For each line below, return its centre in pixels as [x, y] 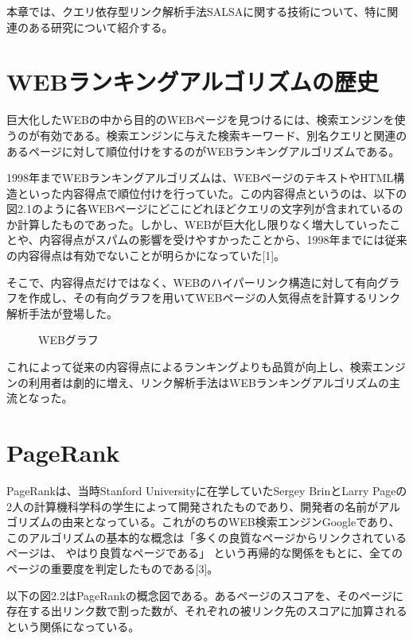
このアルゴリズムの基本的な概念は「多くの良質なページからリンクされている [206, 537]
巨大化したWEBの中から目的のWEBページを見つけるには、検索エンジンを [201, 120]
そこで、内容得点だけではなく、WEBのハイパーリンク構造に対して [181, 282]
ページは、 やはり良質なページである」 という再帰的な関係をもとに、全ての [205, 553]
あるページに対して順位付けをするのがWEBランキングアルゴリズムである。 [203, 151]
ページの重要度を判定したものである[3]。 [113, 568]
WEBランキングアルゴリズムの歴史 [193, 81]
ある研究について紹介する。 [101, 27]
